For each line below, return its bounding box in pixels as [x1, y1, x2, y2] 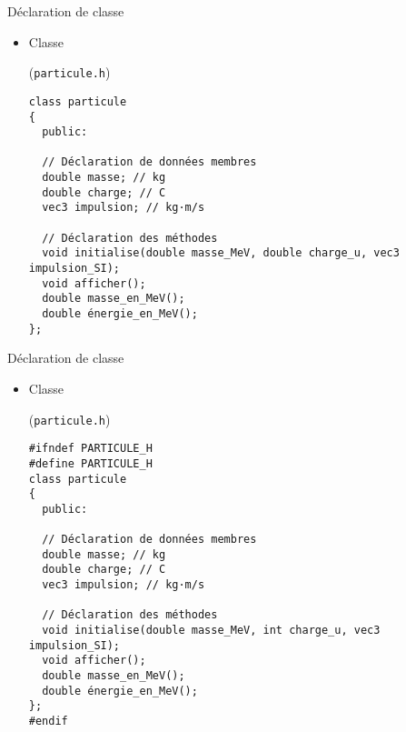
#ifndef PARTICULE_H [28, 442, 153, 456]
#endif [28, 715, 68, 727]
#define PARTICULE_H [28, 456, 153, 470]
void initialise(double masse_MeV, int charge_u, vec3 [42, 624, 381, 637]
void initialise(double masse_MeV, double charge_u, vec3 [42, 246, 400, 260]
